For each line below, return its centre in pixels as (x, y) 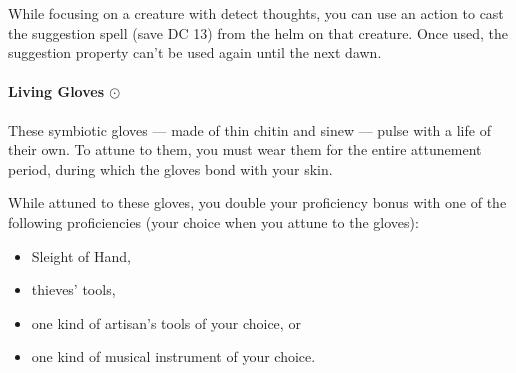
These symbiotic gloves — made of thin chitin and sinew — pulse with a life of (249, 129)
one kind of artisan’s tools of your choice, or (166, 322)
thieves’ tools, (73, 289)
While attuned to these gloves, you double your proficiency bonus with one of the (257, 202)
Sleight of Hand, (81, 255)
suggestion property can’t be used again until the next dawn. (195, 52)
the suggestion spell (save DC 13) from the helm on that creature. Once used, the (258, 32)
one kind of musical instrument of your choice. (173, 356)
